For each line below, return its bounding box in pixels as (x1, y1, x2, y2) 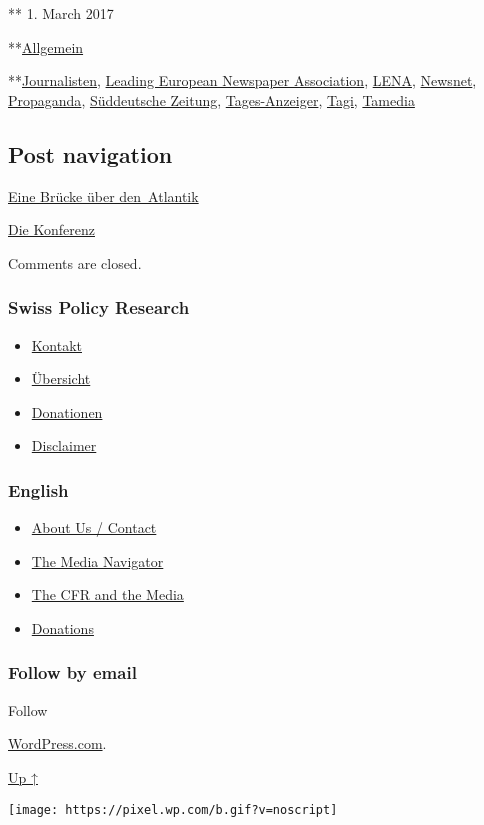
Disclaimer (31, 435, 97, 456)
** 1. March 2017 (8, 3, 114, 23)
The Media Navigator (31, 550, 164, 571)
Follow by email (8, 660, 137, 685)
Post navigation (8, 138, 173, 169)
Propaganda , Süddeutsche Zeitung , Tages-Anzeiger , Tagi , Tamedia (8, 89, 415, 110)
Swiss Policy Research (8, 295, 190, 320)
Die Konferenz (8, 219, 95, 240)
